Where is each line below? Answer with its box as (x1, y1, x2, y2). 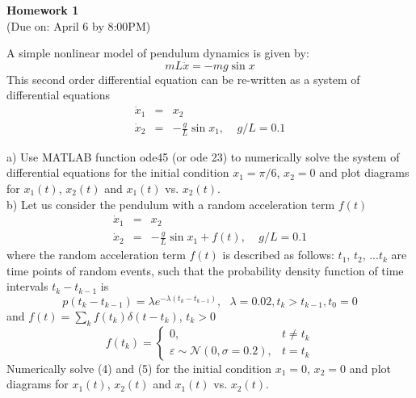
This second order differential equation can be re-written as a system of (6, 70, 360, 87)
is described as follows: (222, 246, 334, 263)
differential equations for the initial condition (6, 164, 229, 181)
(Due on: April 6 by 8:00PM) (6, 17, 151, 34)
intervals (6, 278, 48, 295)
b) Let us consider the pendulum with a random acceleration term (6, 195, 335, 212)
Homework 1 (6, 2, 79, 18)
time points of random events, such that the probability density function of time (6, 262, 404, 279)
